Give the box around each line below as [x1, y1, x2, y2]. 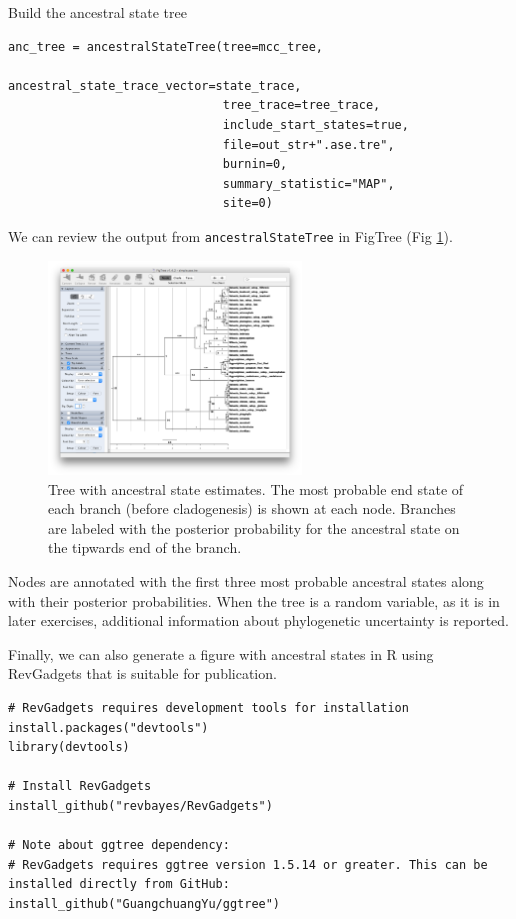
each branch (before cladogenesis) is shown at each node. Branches [48, 498, 456, 519]
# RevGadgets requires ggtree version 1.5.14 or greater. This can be [8, 857, 488, 872]
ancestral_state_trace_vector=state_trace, [8, 78, 302, 93]
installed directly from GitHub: [8, 877, 230, 892]
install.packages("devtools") [8, 720, 209, 735]
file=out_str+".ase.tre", [222, 137, 395, 152]
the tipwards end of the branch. [48, 537, 242, 558]
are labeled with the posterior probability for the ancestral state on [48, 517, 460, 538]
